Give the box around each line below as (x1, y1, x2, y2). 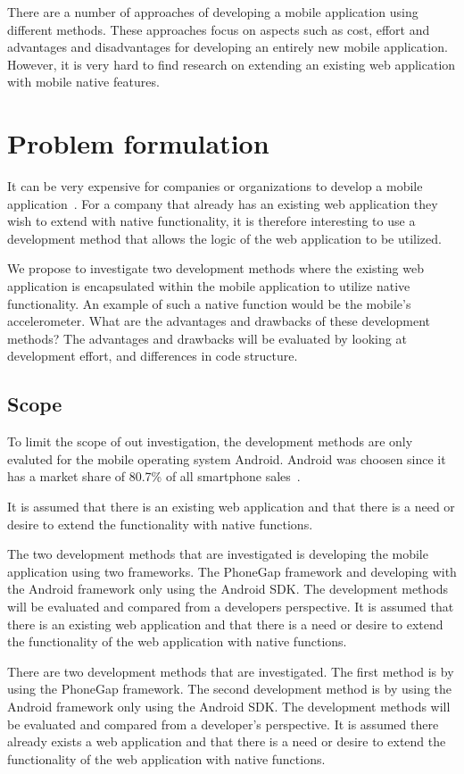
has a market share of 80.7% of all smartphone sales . (7, 467, 301, 486)
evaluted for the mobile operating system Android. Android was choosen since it (7, 449, 446, 468)
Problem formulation (7, 125, 269, 162)
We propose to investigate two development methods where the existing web (7, 259, 424, 278)
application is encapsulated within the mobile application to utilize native (7, 277, 410, 295)
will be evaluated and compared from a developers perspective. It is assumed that (7, 596, 454, 615)
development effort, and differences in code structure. (7, 346, 298, 365)
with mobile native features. (7, 72, 160, 91)
